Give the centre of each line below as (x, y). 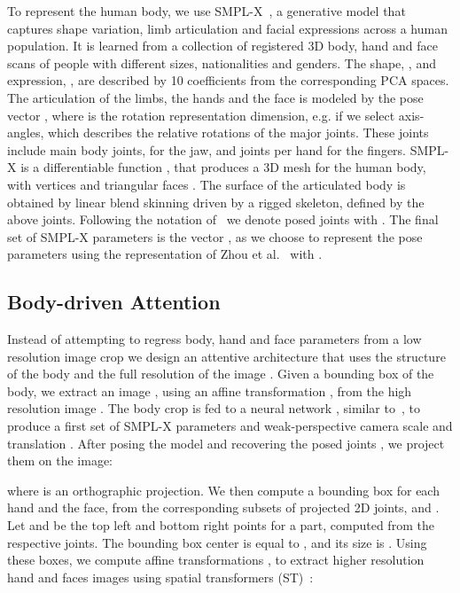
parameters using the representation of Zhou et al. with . (165, 254)
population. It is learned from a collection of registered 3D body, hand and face (222, 46)
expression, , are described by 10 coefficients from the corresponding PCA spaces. (228, 80)
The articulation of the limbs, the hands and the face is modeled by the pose (215, 97)
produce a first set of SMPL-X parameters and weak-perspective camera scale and (230, 426)
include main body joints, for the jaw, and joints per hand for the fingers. (207, 149)
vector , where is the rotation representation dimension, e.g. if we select (201, 115)
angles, (26, 133)
